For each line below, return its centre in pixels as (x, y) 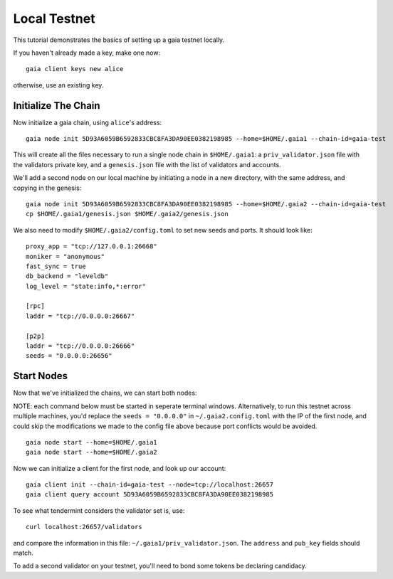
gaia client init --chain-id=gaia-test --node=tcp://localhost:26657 (150, 485)
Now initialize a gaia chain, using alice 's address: (88, 122)
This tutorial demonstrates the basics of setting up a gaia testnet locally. (119, 40)
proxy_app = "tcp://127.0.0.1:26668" (92, 246)
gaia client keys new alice (75, 69)
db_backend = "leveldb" (67, 276)
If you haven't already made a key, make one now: (87, 53)
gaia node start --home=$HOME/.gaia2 (92, 452)
